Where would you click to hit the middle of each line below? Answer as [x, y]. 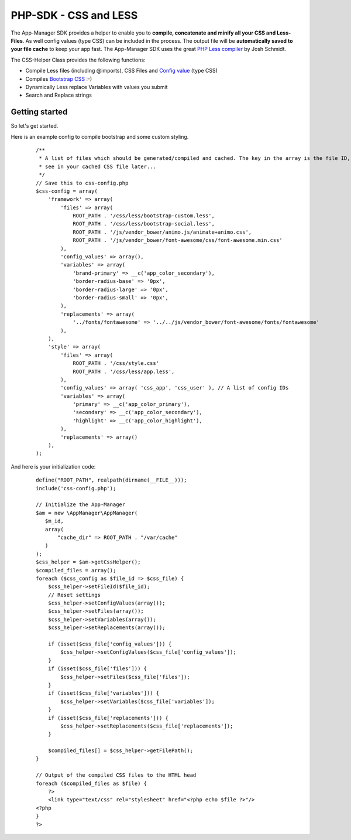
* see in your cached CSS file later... [97, 166]
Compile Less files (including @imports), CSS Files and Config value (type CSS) [121, 71]
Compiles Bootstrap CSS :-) [59, 78]
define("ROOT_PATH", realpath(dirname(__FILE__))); [111, 480]
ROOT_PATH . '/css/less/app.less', [124, 371]
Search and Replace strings [58, 95]
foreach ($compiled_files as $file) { [92, 783]
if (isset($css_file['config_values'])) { [110, 644]
